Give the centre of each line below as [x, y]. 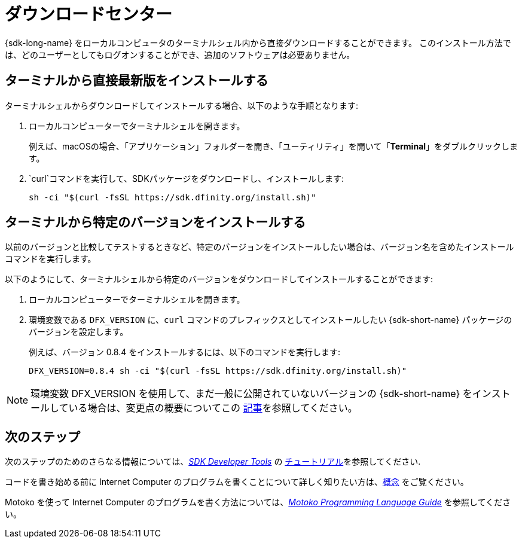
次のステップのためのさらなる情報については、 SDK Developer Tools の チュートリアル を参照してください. [213, 462]
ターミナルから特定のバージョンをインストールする [155, 222]
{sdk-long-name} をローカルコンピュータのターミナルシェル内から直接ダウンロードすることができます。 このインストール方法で [258, 42]
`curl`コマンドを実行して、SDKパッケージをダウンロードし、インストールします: [187, 178]
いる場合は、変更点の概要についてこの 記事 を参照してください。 [213, 408]
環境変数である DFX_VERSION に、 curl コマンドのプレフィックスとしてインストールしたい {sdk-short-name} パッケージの [271, 320]
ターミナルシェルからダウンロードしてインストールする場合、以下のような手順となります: [181, 105]
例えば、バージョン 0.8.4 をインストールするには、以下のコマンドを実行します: [184, 352]
